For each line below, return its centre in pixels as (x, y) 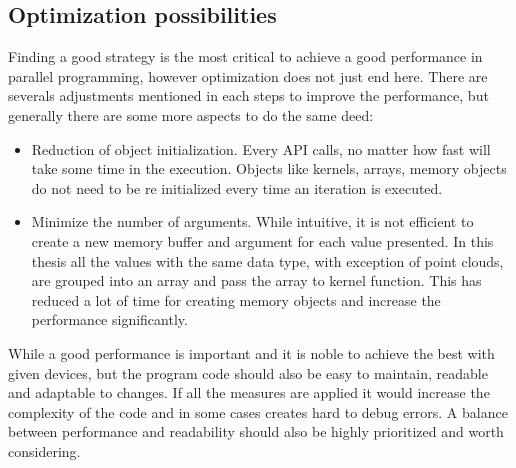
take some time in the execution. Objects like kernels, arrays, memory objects (269, 168)
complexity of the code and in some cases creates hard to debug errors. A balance (258, 411)
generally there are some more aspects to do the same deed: (191, 114)
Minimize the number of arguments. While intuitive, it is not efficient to (252, 221)
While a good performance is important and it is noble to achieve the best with (251, 352)
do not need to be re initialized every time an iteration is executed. (237, 187)
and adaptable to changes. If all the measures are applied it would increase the (249, 392)
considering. (44, 450)
